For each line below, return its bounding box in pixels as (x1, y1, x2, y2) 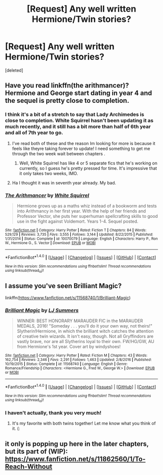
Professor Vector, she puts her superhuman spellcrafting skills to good (16, 213, 158, 219)
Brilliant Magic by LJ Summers (5, 307, 79, 313)
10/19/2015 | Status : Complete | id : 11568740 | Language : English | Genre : (5, 361, 128, 367)
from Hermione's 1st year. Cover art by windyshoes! (16, 344, 121, 350)
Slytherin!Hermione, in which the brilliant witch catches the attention (16, 328, 154, 334)
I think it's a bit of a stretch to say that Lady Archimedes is (5, 111, 145, 118)
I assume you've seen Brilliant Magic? (5, 282, 122, 290)
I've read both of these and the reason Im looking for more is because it (12, 140, 156, 146)
